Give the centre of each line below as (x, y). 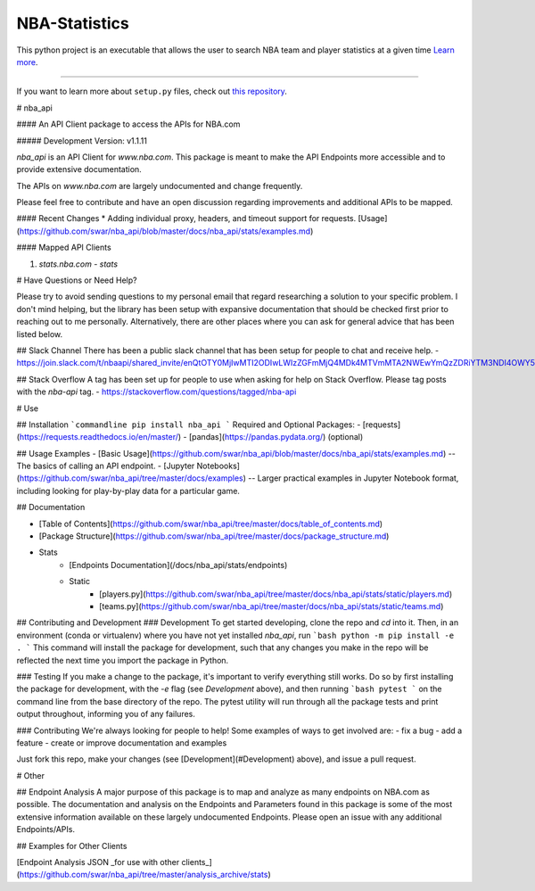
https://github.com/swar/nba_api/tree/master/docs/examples (132, 478)
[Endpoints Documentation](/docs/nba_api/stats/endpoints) (178, 565)
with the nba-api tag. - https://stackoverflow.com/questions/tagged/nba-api (156, 392)
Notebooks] (218, 466)
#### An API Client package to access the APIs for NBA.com (128, 124)
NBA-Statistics (73, 23)
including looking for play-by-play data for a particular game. (128, 491)
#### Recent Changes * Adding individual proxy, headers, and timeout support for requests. (186, 219)
